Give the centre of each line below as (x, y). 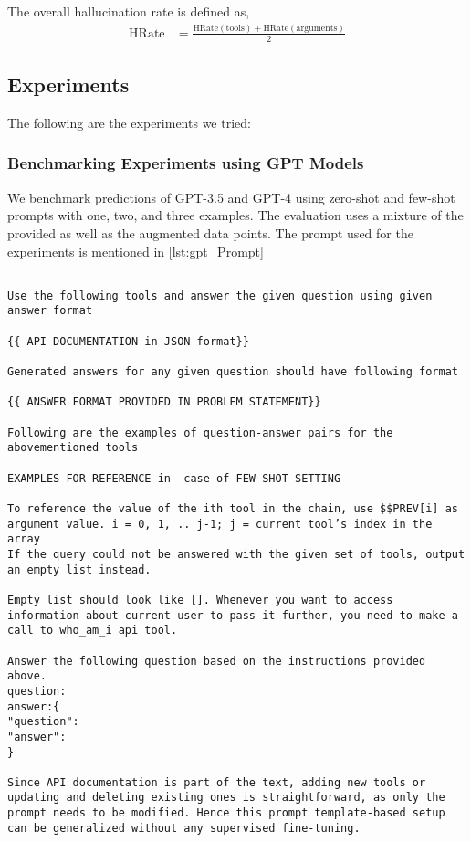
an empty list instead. (79, 569)
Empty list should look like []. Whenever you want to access (200, 600)
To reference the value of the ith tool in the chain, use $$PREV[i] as (233, 509)
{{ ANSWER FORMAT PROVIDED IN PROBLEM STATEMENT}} (164, 402)
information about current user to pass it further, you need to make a (233, 615)
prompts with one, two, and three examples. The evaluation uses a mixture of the (235, 215)
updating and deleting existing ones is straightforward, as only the (226, 798)
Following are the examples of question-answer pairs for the (200, 432)
